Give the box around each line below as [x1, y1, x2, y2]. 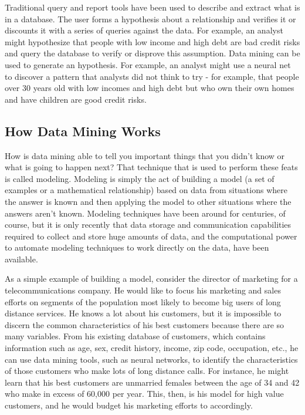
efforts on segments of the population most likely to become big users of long [5, 295, 281, 308]
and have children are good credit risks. [5, 93, 147, 105]
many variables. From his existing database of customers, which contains [5, 330, 266, 342]
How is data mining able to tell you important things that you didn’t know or [5, 149, 285, 161]
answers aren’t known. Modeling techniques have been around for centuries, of [5, 207, 286, 219]
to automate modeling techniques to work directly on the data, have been [5, 241, 269, 254]
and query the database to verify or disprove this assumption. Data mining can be [5, 47, 300, 59]
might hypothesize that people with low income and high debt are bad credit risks [5, 35, 300, 48]
